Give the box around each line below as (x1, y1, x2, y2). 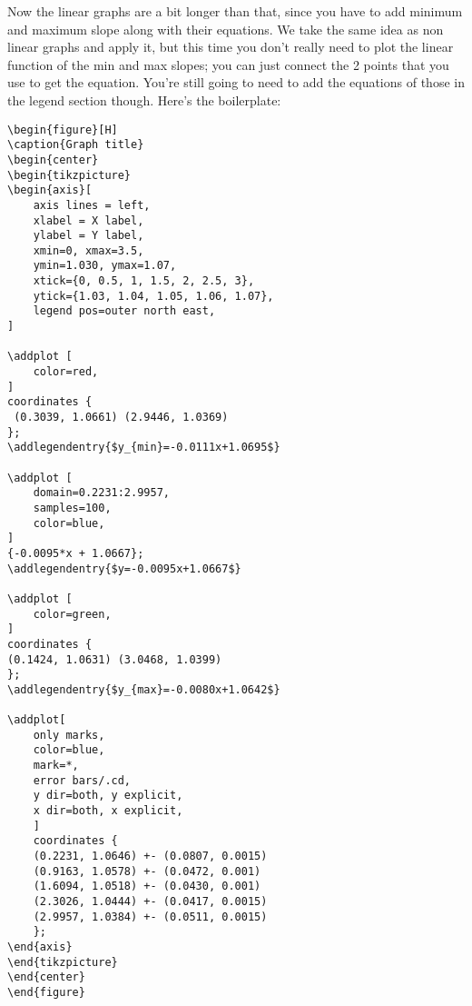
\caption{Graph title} (7, 138, 144, 152)
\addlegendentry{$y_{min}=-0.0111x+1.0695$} (7, 441, 280, 454)
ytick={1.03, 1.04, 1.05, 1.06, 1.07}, (33, 289, 274, 303)
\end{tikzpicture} (7, 955, 118, 969)
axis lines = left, (33, 198, 151, 212)
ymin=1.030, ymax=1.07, (33, 259, 177, 273)
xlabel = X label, (33, 214, 144, 227)
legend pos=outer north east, (33, 304, 216, 318)
